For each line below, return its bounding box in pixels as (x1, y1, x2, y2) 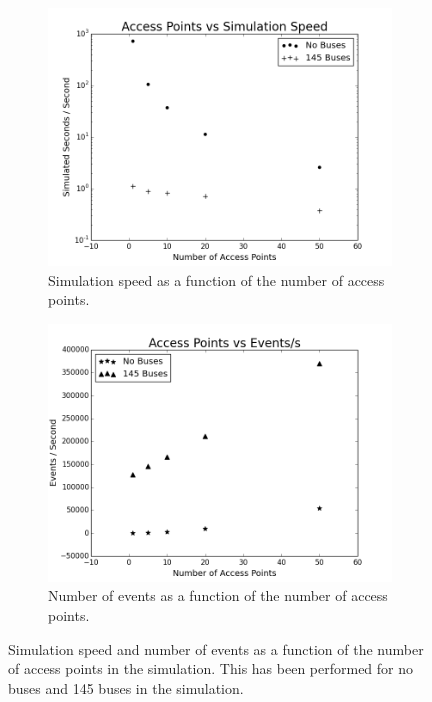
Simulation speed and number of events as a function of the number (8, 638, 424, 659)
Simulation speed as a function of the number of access (48, 269, 385, 290)
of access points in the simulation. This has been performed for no (8, 658, 414, 679)
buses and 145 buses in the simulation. (8, 677, 244, 698)
